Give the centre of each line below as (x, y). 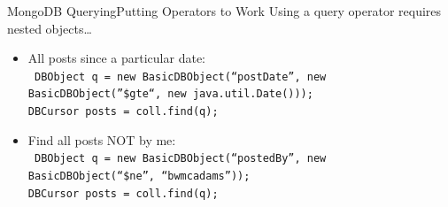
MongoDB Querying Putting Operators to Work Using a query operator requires (224, 11)
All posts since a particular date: (116, 58)
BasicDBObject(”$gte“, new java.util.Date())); (170, 94)
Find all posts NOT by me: (102, 139)
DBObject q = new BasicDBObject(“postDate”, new (180, 77)
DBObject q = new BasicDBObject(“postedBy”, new (180, 159)
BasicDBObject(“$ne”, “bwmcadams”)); (139, 176)
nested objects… (50, 28)
